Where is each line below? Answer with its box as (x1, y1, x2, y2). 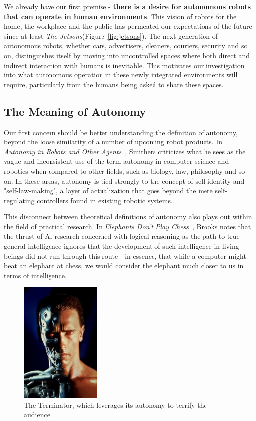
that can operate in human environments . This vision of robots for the (4, 11, 237, 21)
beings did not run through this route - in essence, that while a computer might (4, 250, 246, 261)
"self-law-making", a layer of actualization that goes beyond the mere (4, 185, 213, 196)
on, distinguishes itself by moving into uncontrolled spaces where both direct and (4, 50, 250, 60)
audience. (24, 409, 52, 420)
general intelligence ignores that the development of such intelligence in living (4, 241, 239, 251)
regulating (4, 195, 35, 205)
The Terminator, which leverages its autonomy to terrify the (24, 399, 207, 410)
